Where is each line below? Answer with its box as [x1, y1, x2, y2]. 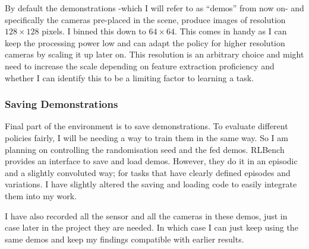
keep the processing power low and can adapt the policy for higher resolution [5, 36, 285, 49]
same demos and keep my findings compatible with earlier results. [5, 232, 244, 245]
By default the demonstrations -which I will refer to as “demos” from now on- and [5, 2, 304, 14]
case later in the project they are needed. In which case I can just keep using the [5, 221, 298, 234]
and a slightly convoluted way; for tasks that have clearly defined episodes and [5, 166, 291, 178]
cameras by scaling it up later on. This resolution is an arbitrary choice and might [5, 48, 304, 60]
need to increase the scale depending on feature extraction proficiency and [5, 59, 275, 72]
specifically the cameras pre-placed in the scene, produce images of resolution [5, 13, 286, 25]
